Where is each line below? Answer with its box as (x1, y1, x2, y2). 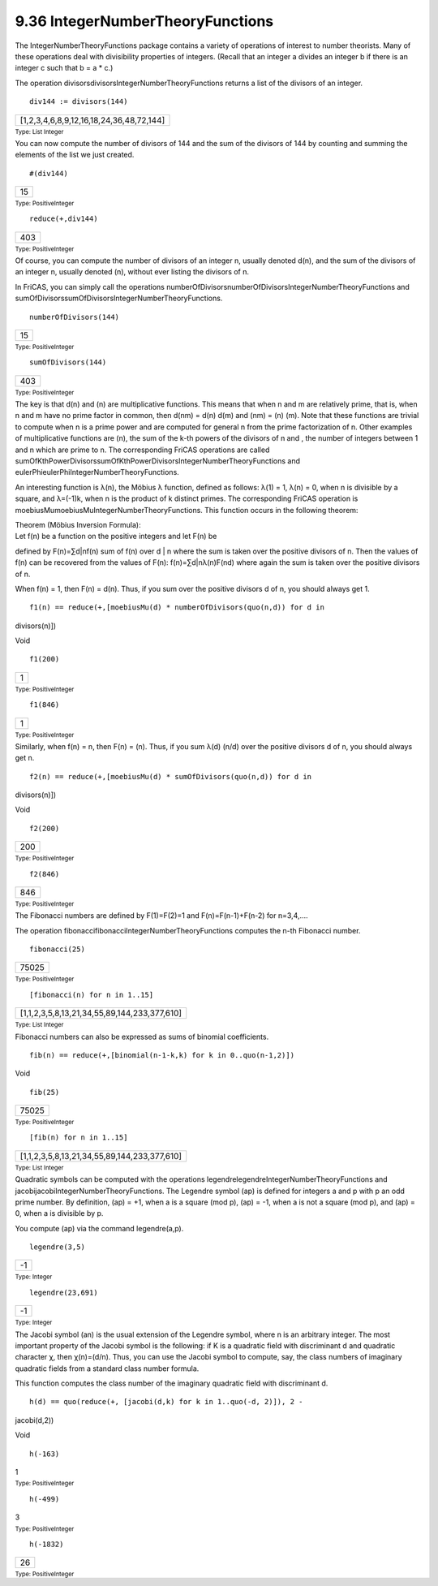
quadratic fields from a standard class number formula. (15, 1364, 200, 1373)
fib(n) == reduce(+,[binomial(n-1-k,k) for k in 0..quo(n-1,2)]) (29, 1050, 295, 1059)
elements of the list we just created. (15, 150, 135, 160)
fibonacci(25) (29, 945, 85, 954)
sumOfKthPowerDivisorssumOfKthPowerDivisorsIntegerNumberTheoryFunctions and (15, 456, 300, 466)
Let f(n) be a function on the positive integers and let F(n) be (15, 532, 217, 541)
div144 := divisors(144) (29, 97, 128, 106)
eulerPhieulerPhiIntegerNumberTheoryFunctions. (15, 468, 180, 477)
